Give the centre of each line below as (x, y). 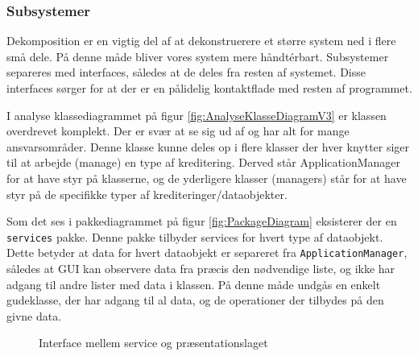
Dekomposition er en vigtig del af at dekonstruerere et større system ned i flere (201, 41)
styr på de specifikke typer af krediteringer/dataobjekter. (147, 194)
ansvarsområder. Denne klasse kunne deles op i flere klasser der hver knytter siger (208, 146)
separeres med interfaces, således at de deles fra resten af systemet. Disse (186, 72)
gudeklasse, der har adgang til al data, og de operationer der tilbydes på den (195, 300)
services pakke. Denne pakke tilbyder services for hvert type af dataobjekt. (195, 236)
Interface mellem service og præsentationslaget (153, 343)
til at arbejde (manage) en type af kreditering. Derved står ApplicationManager (203, 162)
